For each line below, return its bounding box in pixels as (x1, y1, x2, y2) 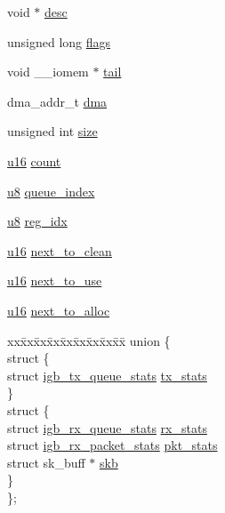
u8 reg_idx (7, 212, 68, 230)
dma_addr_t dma (7, 92, 108, 110)
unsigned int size (7, 122, 98, 140)
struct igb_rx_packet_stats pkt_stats (7, 436, 218, 454)
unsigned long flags (7, 32, 111, 51)
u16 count (7, 151, 61, 170)
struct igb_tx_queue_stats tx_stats (7, 365, 207, 384)
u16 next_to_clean (7, 241, 112, 260)
